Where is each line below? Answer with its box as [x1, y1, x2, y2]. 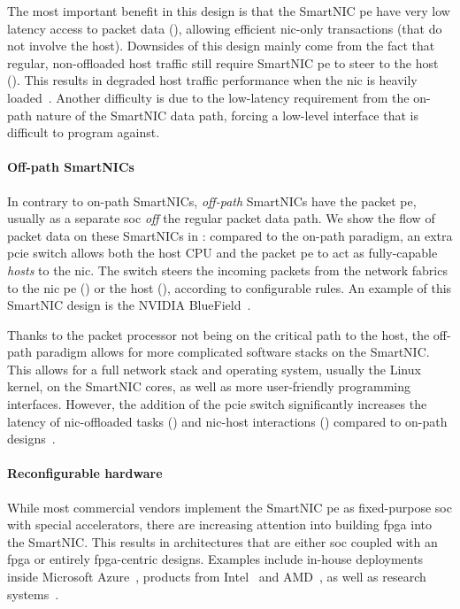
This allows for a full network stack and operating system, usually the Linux [7, 359, 421, 378]
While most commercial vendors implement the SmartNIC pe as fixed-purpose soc [7, 497, 452, 516]
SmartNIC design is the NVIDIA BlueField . [7, 296, 251, 314]
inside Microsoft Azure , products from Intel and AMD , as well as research [7, 567, 426, 586]
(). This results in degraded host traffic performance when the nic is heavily [7, 71, 418, 89]
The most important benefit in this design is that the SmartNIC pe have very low [7, 2, 450, 19]
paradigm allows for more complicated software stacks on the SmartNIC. [35, 343, 430, 361]
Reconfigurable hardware [7, 464, 163, 482]
